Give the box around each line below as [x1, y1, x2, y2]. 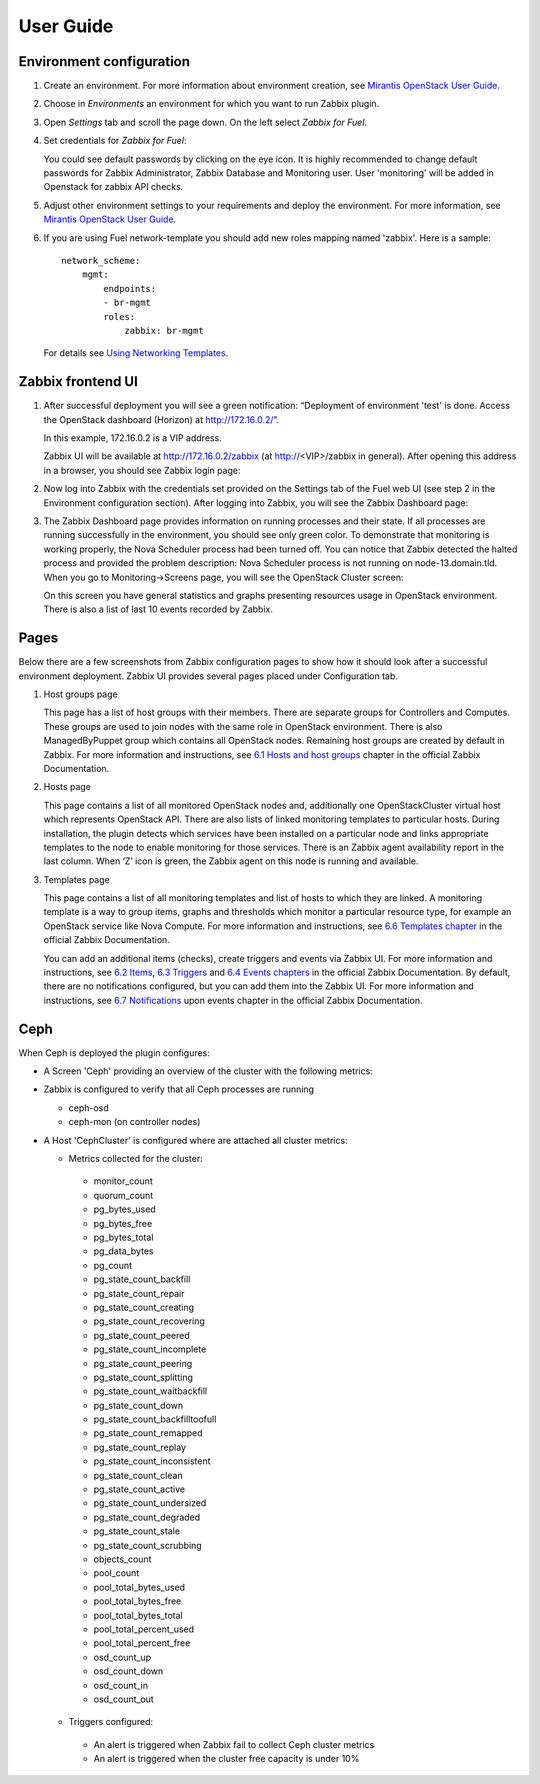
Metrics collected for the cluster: [68, 1153, 204, 1165]
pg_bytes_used [93, 1203, 157, 1215]
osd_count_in [93, 1679, 149, 1691]
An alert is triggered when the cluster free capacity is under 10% [93, 1753, 360, 1765]
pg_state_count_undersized [93, 1497, 207, 1509]
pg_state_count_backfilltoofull [93, 1413, 217, 1425]
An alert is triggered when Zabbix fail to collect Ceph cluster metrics [93, 1738, 375, 1750]
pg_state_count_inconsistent [93, 1455, 211, 1467]
